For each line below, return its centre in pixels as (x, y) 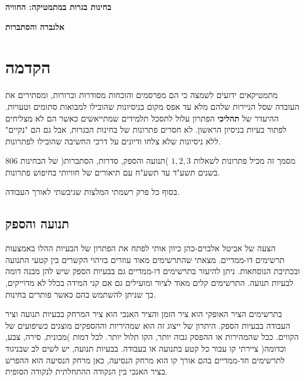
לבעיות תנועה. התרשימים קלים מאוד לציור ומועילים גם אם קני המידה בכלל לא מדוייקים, (149, 283)
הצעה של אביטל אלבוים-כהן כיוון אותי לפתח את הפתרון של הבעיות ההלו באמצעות (141, 248)
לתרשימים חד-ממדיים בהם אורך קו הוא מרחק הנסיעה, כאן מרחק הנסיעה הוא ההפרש (145, 360)
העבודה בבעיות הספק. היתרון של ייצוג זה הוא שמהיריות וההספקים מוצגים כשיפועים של (148, 325)
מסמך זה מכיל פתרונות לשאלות (245, 161)
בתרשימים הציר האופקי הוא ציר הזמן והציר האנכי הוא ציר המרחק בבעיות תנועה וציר (144, 314)
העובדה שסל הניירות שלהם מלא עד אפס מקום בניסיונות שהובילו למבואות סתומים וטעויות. (153, 106)
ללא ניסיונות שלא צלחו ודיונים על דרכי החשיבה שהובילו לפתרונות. (113, 141)
